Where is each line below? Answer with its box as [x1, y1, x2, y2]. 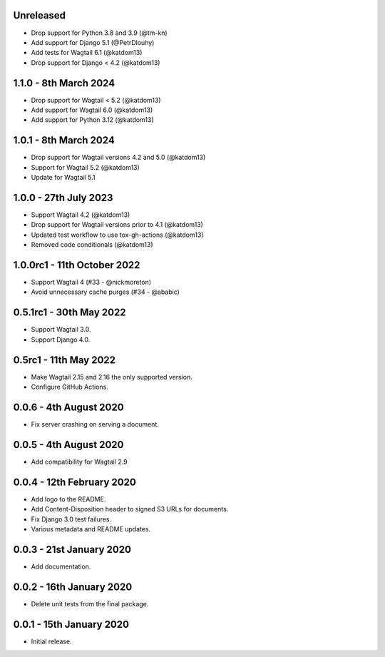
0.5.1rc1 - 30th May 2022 [13, 307, 126, 319]
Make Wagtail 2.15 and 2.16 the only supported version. [31, 372, 192, 381]
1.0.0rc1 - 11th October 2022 [13, 259, 140, 271]
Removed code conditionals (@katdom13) [31, 240, 153, 249]
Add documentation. [31, 562, 91, 571]
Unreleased [13, 9, 66, 21]
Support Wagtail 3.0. [31, 325, 92, 334]
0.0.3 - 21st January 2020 [13, 543, 132, 556]
